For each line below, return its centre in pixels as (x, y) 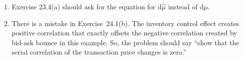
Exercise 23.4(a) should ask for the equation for (83, 6)
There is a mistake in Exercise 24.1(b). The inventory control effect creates (125, 23)
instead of (183, 6)
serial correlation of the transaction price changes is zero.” (99, 52)
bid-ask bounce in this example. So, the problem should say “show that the (125, 42)
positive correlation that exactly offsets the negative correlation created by (124, 33)
